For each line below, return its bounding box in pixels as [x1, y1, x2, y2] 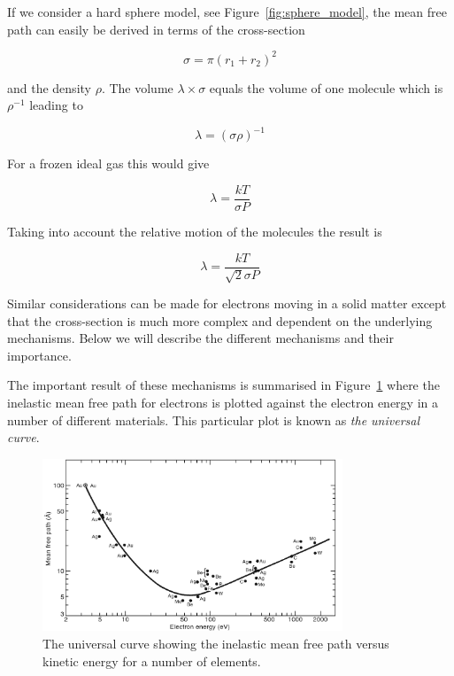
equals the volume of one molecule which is [209, 78, 443, 97]
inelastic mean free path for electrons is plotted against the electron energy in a [7, 393, 438, 412]
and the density [7, 78, 91, 97]
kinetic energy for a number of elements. [42, 651, 261, 670]
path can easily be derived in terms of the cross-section [7, 19, 305, 38]
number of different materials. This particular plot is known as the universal [7, 410, 420, 429]
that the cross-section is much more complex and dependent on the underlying [7, 311, 433, 330]
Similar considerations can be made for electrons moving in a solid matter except [7, 294, 447, 313]
